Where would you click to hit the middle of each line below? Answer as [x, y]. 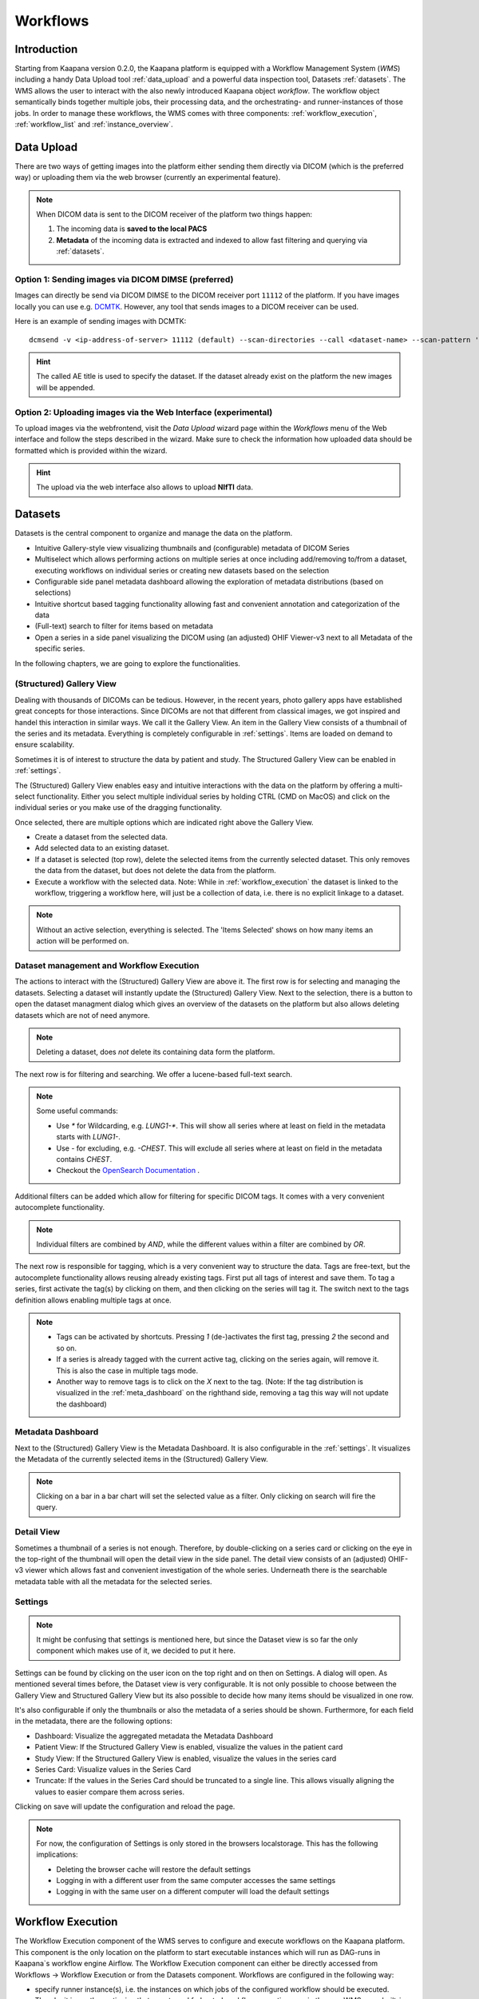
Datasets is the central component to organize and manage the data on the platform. [154, 533]
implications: [57, 1854]
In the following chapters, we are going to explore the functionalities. [128, 663]
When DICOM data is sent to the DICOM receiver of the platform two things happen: [174, 214]
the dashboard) [81, 1404]
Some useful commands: [77, 1111]
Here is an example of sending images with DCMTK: [101, 321]
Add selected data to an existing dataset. [102, 848]
